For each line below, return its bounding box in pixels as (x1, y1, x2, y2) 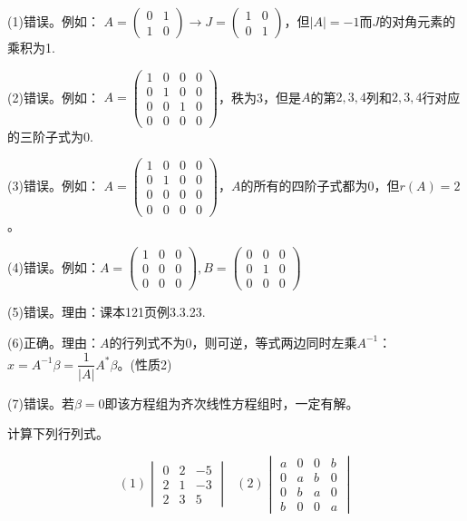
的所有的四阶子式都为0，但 (240, 175, 400, 194)
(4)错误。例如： (7, 257, 100, 276)
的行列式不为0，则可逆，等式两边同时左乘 (109, 332, 357, 351)
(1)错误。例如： (7, 12, 100, 30)
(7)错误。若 (7, 393, 74, 412)
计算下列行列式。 (7, 424, 109, 443)
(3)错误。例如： (7, 175, 100, 194)
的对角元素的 (379, 12, 456, 30)
